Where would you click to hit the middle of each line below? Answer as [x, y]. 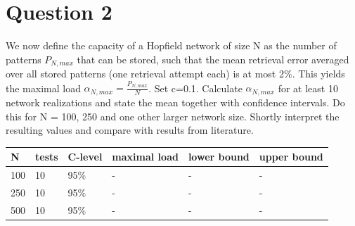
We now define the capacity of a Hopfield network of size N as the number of [171, 45]
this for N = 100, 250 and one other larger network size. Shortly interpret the [173, 116]
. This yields [318, 74]
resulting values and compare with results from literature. [130, 130]
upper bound [291, 157]
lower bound [219, 157]
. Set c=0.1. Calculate [195, 88]
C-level [85, 157]
